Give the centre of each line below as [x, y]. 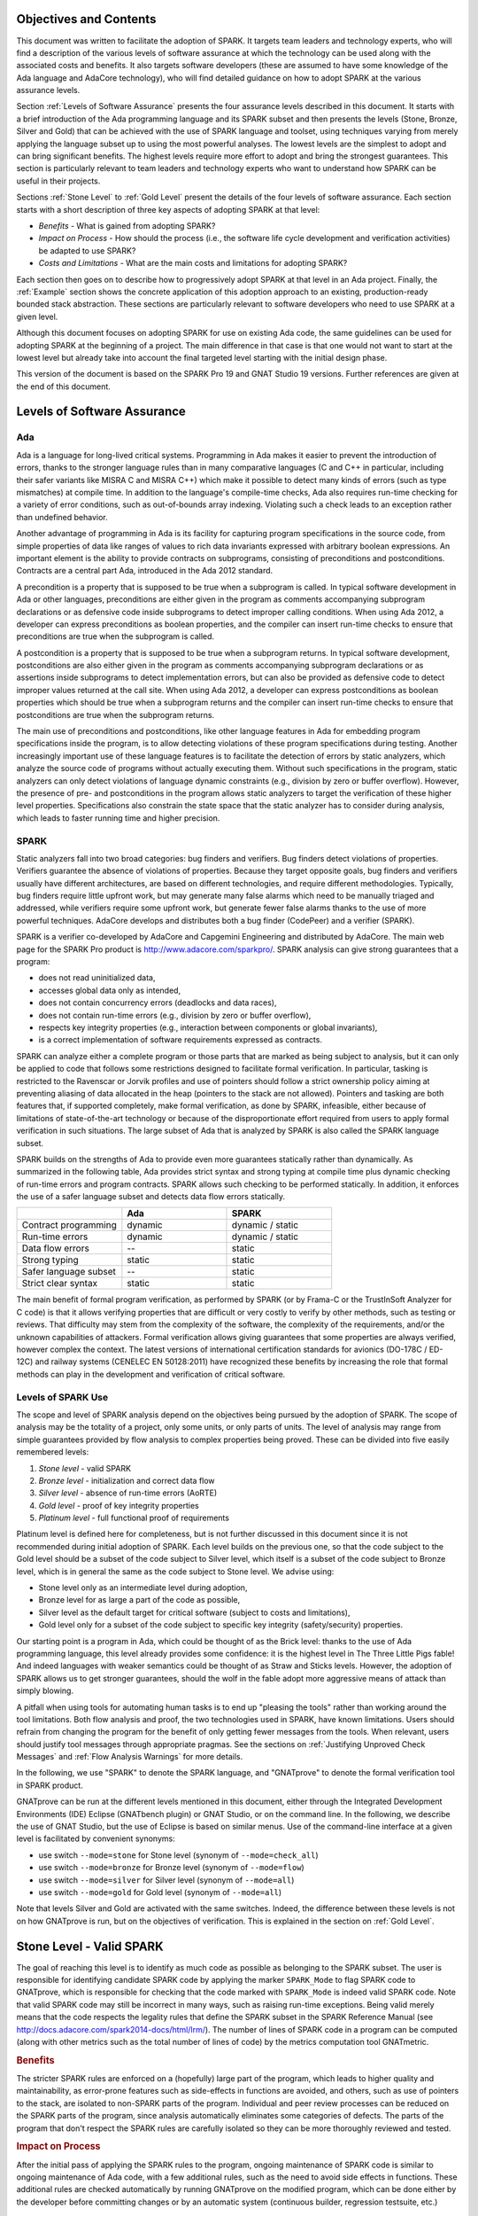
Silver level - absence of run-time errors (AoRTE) [128, 1493]
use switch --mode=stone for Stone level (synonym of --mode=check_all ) [178, 1855]
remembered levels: [53, 1452]
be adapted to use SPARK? [87, 250]
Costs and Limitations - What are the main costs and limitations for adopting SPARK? [193, 263]
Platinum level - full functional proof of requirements [134, 1518]
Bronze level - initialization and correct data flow [127, 1480]
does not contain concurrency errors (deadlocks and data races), [158, 1003]
